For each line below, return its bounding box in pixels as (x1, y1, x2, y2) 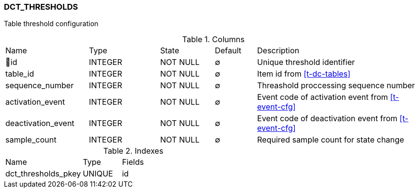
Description (257, 46, 300, 56)
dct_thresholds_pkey (5, 169, 81, 179)
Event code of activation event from (257, 92, 388, 102)
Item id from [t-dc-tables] (257, 69, 351, 79)
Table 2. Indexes (103, 146, 164, 156)
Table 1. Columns (182, 34, 245, 45)
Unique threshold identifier (257, 57, 355, 67)
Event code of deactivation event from (257, 113, 398, 124)
